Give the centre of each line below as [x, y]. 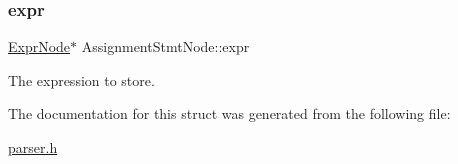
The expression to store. [81, 79]
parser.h [33, 147]
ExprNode [39, 46]
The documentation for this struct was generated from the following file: [229, 113]
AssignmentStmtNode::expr [165, 46]
